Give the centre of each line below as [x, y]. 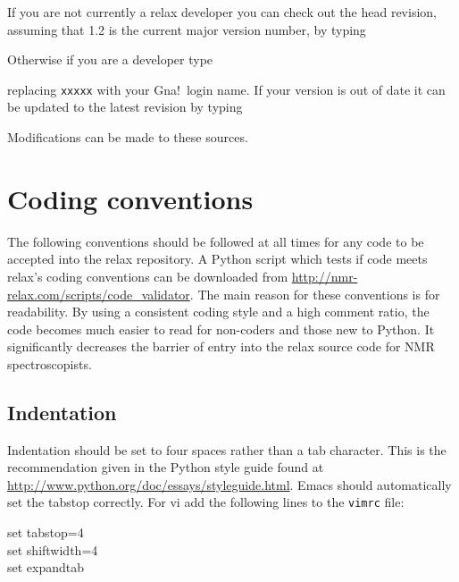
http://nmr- [325, 276]
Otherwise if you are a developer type [110, 59]
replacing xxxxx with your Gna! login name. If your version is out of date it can [226, 89]
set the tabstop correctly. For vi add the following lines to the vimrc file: [206, 502]
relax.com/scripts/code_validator [99, 294]
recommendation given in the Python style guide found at [166, 467]
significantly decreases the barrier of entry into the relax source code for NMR [221, 346]
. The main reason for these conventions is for [315, 294]
